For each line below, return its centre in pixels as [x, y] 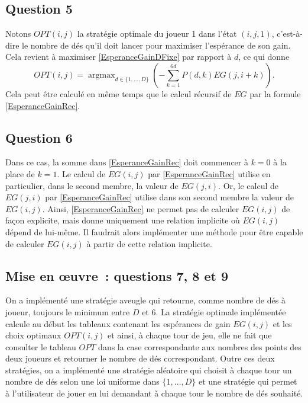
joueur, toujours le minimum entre [68, 311]
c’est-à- [290, 33]
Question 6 [39, 137]
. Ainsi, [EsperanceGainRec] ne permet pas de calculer [141, 208]
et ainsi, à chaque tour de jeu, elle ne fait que [190, 335]
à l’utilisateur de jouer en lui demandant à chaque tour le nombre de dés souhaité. [154, 393]
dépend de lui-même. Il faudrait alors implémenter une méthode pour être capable [154, 231]
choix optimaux [33, 335]
